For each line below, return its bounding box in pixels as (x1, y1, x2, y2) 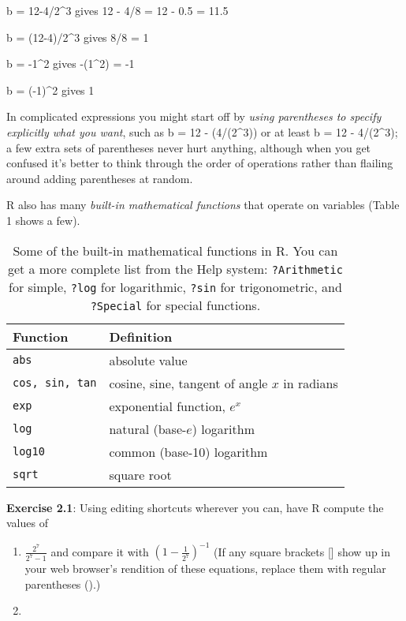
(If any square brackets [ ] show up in (214, 543, 391, 559)
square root (109, 465, 172, 484)
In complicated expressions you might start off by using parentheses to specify (6, 108, 382, 125)
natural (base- (109, 419, 187, 438)
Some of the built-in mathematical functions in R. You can (13, 241, 338, 260)
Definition (109, 327, 173, 346)
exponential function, (109, 396, 226, 415)
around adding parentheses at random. (6, 170, 193, 186)
